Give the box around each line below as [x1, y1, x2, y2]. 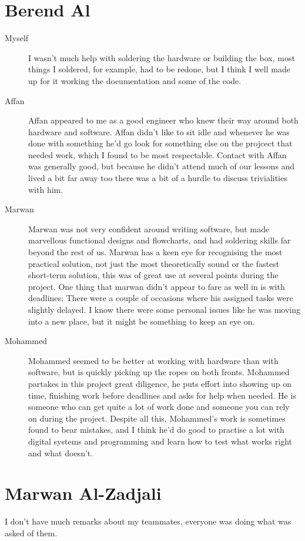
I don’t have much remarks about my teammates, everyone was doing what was [5, 515, 291, 527]
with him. [28, 183, 63, 195]
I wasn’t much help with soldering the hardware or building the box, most [28, 51, 295, 64]
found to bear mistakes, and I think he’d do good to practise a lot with [28, 423, 284, 436]
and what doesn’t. [28, 446, 93, 459]
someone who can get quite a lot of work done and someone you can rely [28, 400, 290, 413]
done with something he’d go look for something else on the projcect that [28, 137, 293, 149]
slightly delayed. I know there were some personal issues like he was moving [28, 303, 300, 315]
